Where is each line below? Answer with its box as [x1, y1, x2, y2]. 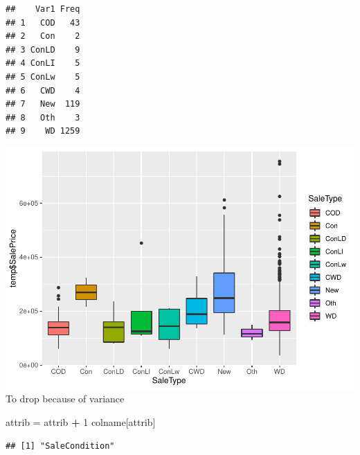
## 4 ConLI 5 [6, 58, 80, 69]
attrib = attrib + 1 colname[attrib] [6, 415, 156, 429]
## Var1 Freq [6, 4, 80, 14]
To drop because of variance [6, 391, 125, 406]
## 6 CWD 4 [6, 85, 80, 96]
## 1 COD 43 [6, 17, 80, 28]
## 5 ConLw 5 [6, 71, 80, 82]
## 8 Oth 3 [6, 112, 80, 123]
